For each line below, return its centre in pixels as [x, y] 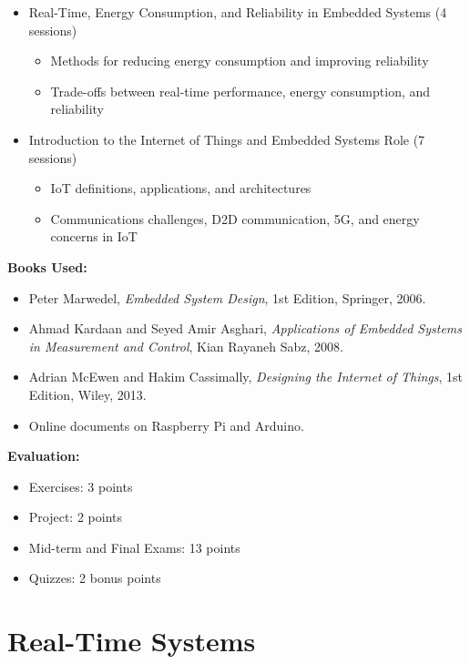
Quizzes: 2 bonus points [95, 578]
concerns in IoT [94, 236]
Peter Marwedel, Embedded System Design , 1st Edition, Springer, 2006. [227, 297]
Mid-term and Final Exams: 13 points [134, 547]
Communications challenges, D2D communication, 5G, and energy [235, 218]
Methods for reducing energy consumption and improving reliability [240, 61]
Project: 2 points [76, 517]
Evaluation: [44, 456]
